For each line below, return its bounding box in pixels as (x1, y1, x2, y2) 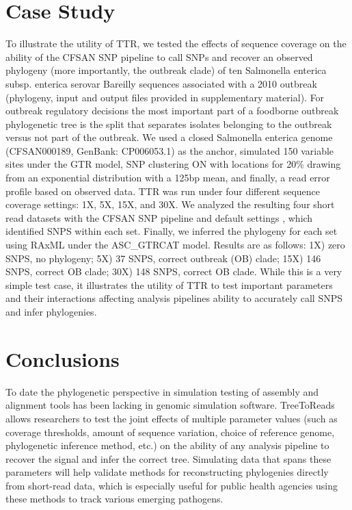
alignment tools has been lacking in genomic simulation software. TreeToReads (5, 398, 335, 412)
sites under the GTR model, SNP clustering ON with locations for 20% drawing (5, 157, 341, 171)
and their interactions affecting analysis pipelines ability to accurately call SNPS (5, 291, 342, 305)
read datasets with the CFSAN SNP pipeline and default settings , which (5, 210, 313, 225)
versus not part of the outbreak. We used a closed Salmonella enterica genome (5, 130, 333, 144)
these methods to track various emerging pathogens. (5, 492, 224, 506)
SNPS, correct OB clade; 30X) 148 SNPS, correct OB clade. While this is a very (5, 264, 342, 279)
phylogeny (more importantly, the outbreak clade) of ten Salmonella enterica (5, 63, 327, 77)
